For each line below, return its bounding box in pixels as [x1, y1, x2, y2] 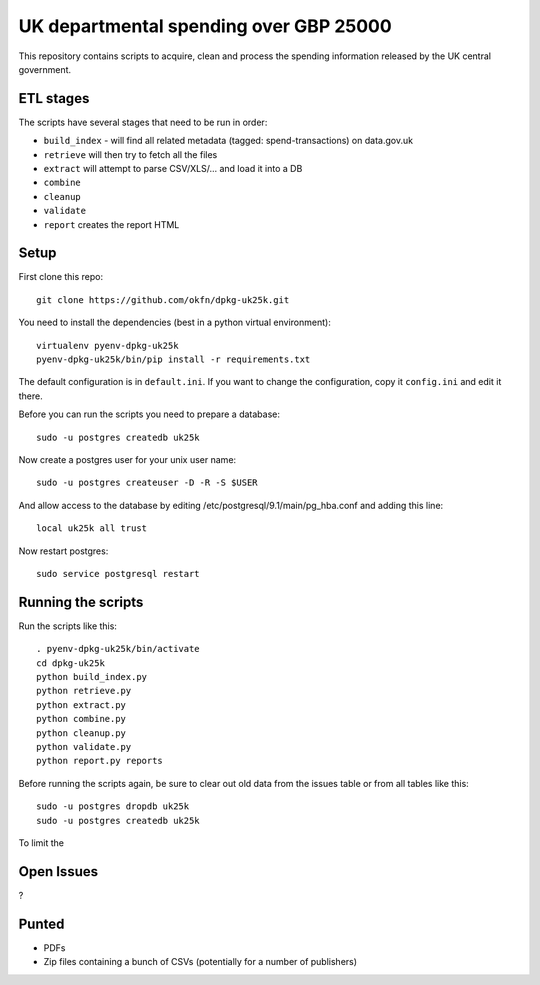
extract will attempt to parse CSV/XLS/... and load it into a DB [43, 163, 303, 175]
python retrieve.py [36, 685, 132, 697]
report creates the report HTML [43, 218, 180, 230]
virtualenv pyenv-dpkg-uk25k [36, 340, 179, 351]
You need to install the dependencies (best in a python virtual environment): [18, 316, 332, 329]
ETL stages [18, 90, 90, 107]
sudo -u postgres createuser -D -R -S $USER [36, 477, 259, 489]
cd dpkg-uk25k [36, 657, 105, 669]
